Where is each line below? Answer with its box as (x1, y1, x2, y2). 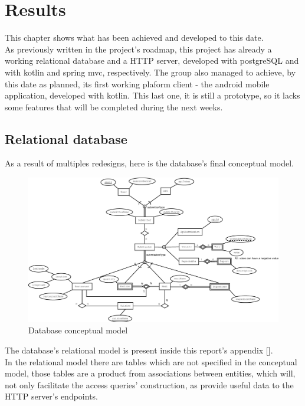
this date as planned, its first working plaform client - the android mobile (5, 77, 270, 90)
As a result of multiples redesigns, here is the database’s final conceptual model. (5, 157, 294, 169)
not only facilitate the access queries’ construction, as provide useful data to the (5, 378, 294, 391)
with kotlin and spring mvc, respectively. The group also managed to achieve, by (5, 66, 296, 78)
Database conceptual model (28, 324, 128, 336)
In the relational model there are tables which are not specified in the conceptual (5, 355, 297, 368)
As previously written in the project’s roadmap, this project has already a (5, 42, 272, 55)
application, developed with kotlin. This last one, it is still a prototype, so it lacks (5, 89, 300, 102)
